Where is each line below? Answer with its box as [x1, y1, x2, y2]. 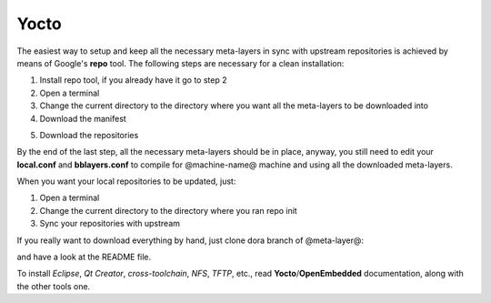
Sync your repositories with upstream [39, 218, 181, 229]
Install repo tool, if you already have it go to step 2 [39, 75, 227, 86]
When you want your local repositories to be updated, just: [16, 176, 236, 187]
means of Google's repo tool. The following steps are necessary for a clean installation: [16, 57, 345, 68]
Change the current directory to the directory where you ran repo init [39, 205, 297, 216]
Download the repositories [39, 129, 139, 140]
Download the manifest [39, 113, 126, 124]
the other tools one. [16, 280, 91, 291]
